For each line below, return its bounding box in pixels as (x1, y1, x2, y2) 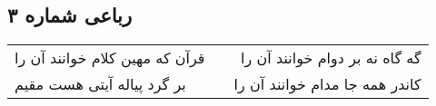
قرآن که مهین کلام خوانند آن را (15, 47, 205, 69)
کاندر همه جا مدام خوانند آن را (233, 73, 421, 95)
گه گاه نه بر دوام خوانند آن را (241, 47, 421, 69)
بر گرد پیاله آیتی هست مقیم (15, 73, 186, 95)
